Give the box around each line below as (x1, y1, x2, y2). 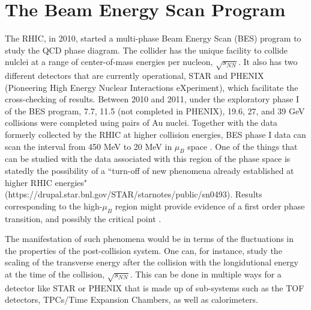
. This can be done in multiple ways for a (130, 267, 282, 280)
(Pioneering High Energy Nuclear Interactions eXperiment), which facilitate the (5, 81, 298, 93)
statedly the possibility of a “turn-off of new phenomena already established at (5, 164, 294, 177)
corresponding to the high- (5, 199, 103, 212)
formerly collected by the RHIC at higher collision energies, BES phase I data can (5, 128, 306, 141)
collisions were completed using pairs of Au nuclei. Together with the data (5, 116, 277, 129)
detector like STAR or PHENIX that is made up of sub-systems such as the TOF (5, 281, 304, 294)
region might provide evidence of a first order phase (115, 199, 305, 212)
